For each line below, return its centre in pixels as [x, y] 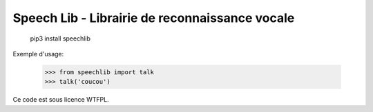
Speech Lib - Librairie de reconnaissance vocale [154, 18]
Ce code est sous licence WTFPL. [61, 100]
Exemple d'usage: [38, 54]
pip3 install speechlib [60, 38]
